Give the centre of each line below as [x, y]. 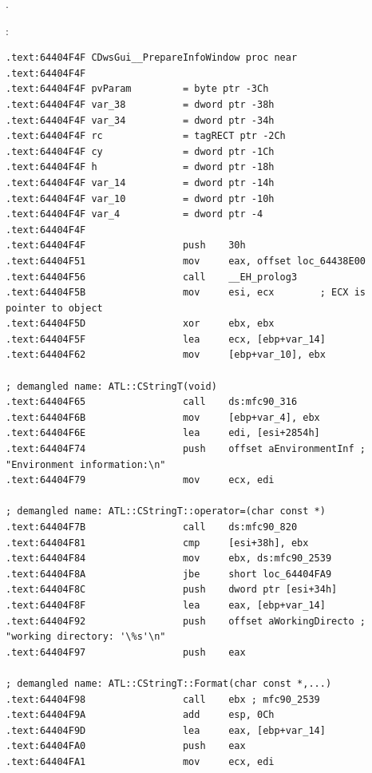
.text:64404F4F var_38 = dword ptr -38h [140, 104]
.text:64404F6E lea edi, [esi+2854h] [163, 433]
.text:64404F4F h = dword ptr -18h [140, 167]
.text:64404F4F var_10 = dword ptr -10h [140, 198]
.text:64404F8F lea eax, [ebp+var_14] [166, 605]
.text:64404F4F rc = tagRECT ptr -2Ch [146, 136]
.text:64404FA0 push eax [126, 746]
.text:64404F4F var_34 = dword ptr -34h [140, 120]
